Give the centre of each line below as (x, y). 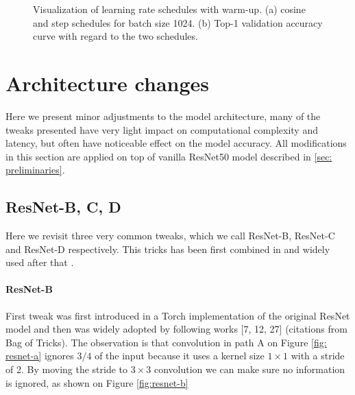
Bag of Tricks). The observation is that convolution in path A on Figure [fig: (166, 342)
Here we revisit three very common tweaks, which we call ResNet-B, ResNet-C (170, 236)
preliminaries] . (35, 170)
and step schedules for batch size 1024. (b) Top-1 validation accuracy (178, 22)
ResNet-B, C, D (63, 207)
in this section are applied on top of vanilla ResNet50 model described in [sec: (169, 156)
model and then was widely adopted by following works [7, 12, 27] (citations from (176, 329)
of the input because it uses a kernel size (180, 356)
